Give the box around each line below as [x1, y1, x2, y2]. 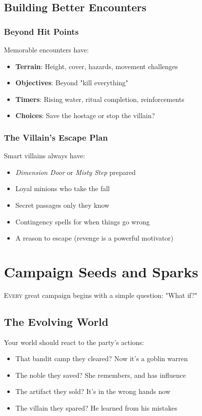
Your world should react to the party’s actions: [4, 337, 144, 347]
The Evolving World [4, 314, 109, 329]
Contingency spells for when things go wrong [15, 216, 150, 226]
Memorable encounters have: [4, 45, 89, 54]
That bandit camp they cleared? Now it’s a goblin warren [15, 353, 188, 364]
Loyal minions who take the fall [15, 183, 110, 194]
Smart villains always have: [4, 150, 85, 161]
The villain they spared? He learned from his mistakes [15, 403, 178, 413]
